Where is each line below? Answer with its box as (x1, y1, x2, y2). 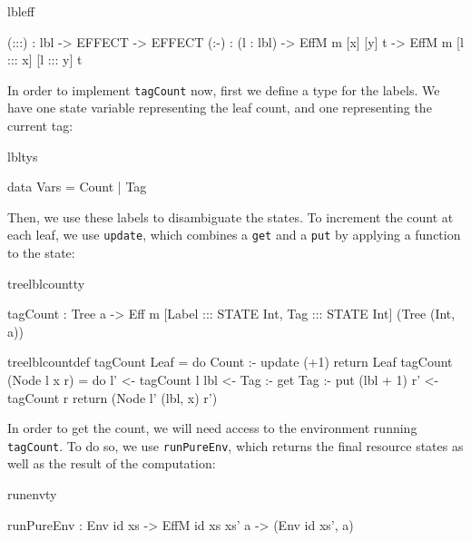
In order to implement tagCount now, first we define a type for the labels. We (7, 80, 440, 99)
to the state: (7, 243, 75, 262)
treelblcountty (7, 273, 85, 292)
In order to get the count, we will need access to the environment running (7, 418, 417, 438)
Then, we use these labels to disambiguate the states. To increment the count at (7, 207, 454, 226)
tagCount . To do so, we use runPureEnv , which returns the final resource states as (7, 436, 464, 455)
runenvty (7, 485, 57, 504)
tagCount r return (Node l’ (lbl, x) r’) (7, 388, 218, 407)
